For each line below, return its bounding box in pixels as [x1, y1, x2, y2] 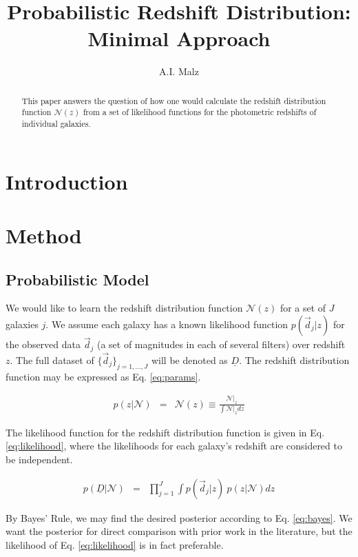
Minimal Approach [87, 24, 271, 52]
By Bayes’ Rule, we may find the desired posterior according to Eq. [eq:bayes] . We [6, 510, 352, 525]
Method [6, 221, 82, 250]
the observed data [6, 337, 81, 352]
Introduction [6, 167, 128, 195]
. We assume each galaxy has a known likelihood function [45, 317, 288, 332]
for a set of [280, 301, 326, 315]
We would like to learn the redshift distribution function [6, 301, 243, 315]
